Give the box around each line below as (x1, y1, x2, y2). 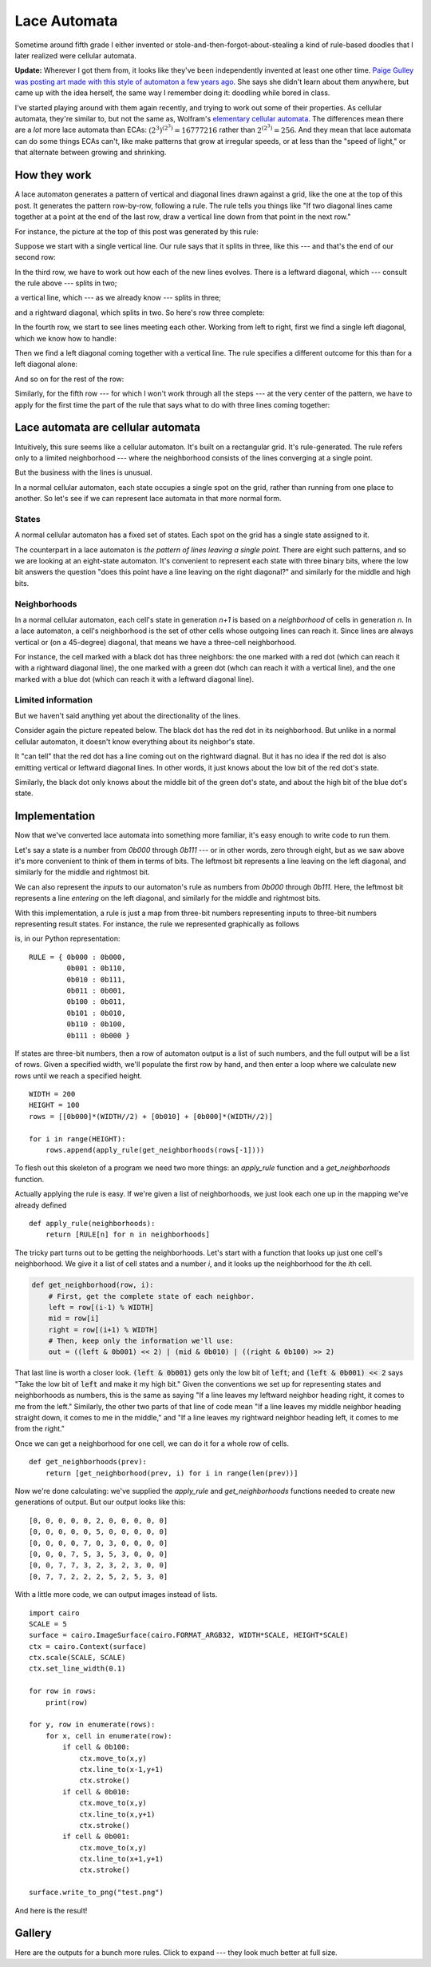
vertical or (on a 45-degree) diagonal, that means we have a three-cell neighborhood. (14, 637, 297, 647)
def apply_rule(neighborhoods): (29, 1219, 156, 1228)
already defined (14, 1200, 67, 1210)
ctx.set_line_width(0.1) (29, 1664, 126, 1674)
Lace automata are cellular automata (14, 420, 201, 435)
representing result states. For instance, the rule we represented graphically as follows (14, 919, 299, 929)
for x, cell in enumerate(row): (45, 1731, 172, 1740)
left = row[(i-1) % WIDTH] (48, 1303, 155, 1312)
